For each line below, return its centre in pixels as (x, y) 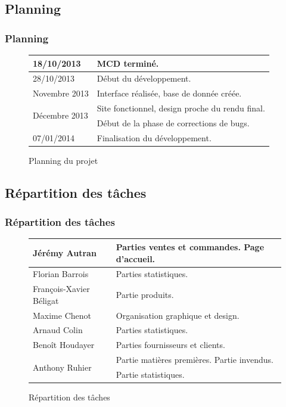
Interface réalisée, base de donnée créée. (169, 93)
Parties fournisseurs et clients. (170, 345)
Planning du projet (63, 160)
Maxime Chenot (62, 315)
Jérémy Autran (65, 252)
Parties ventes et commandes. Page (190, 246)
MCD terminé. (128, 63)
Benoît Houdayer (64, 345)
